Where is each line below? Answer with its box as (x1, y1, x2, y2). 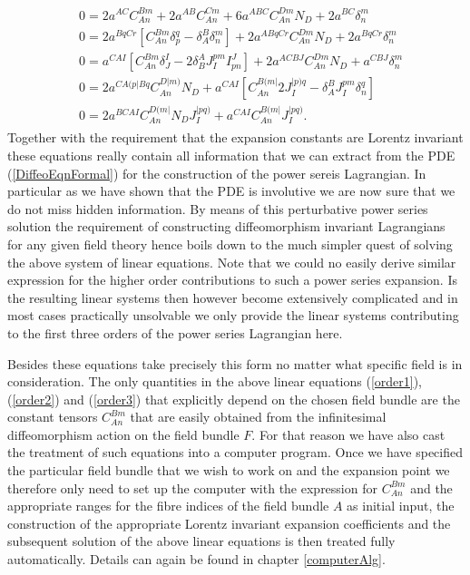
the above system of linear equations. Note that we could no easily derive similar (7, 252, 456, 271)
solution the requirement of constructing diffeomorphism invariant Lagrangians (7, 217, 446, 236)
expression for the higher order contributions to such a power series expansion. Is (7, 270, 457, 289)
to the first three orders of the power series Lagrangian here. (7, 323, 343, 342)
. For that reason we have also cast (251, 424, 446, 443)
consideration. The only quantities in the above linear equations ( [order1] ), (7, 372, 422, 391)
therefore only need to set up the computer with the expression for (7, 478, 377, 497)
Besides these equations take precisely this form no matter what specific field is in (7, 354, 463, 373)
